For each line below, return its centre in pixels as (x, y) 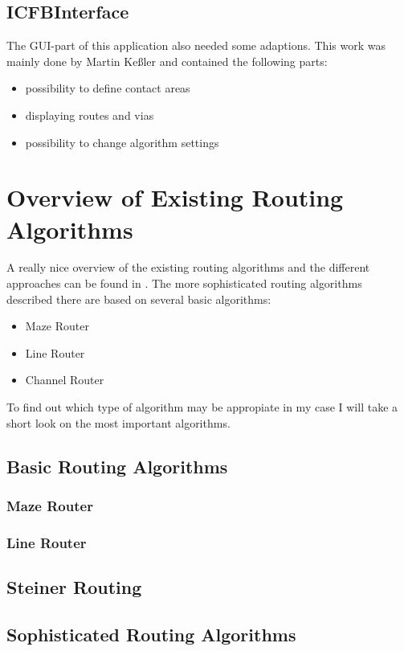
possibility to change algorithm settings (122, 142)
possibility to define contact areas (108, 88)
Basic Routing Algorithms (117, 466)
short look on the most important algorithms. (118, 422)
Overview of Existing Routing (175, 197)
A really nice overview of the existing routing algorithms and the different (188, 267)
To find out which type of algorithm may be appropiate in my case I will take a (202, 407)
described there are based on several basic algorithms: (139, 299)
